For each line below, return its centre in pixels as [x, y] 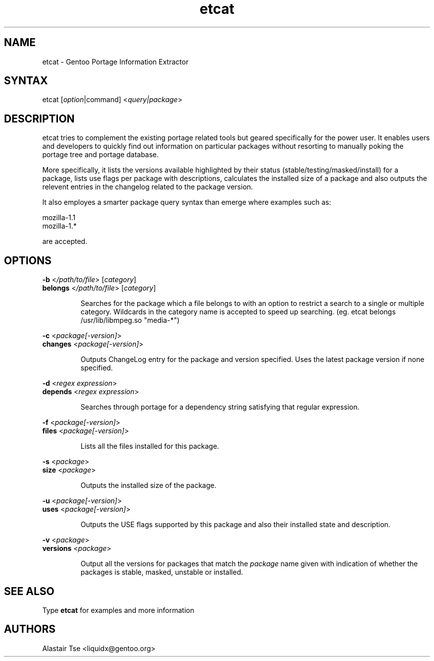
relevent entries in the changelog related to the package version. [148, 187]
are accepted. [65, 241]
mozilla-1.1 [59, 218]
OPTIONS [28, 260]
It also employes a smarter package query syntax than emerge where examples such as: [187, 202]
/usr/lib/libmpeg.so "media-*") [130, 320]
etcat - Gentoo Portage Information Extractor [115, 61]
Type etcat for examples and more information [118, 610]
